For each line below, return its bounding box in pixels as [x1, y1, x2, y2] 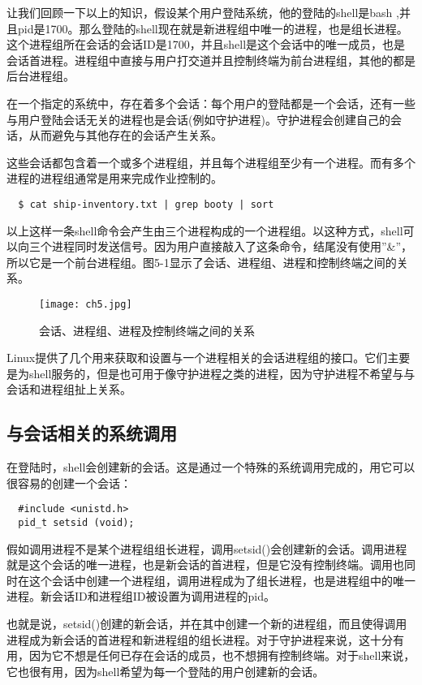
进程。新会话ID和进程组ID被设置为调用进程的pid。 [6, 588, 275, 605]
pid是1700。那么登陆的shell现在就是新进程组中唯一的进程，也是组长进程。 [17, 19, 408, 37]
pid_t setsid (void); [18, 517, 135, 529]
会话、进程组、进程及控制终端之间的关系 [39, 321, 255, 338]
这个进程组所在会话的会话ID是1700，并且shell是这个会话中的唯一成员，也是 [6, 36, 406, 53]
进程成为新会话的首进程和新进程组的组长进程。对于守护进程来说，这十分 [6, 631, 393, 648]
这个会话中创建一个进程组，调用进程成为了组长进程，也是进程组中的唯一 [28, 571, 416, 588]
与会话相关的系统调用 [6, 420, 177, 446]
